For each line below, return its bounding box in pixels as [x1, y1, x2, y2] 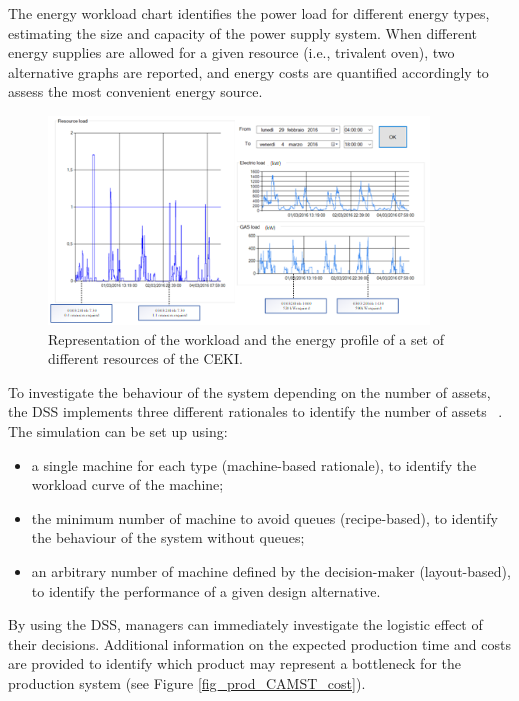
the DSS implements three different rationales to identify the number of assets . [8, 401, 503, 422]
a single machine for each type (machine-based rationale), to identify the [31, 454, 477, 475]
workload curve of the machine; [31, 474, 224, 495]
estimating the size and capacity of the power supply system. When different [8, 22, 478, 43]
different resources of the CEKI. [48, 348, 243, 369]
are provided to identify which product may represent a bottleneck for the [8, 653, 461, 674]
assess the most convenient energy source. [8, 81, 263, 102]
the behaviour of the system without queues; [31, 527, 305, 548]
